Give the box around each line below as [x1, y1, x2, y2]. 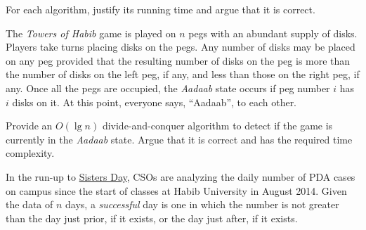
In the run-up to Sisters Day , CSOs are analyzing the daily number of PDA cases [6, 169, 355, 184]
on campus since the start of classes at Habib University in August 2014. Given [6, 183, 347, 198]
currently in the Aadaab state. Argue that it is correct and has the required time [6, 132, 353, 146]
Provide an [6, 118, 53, 133]
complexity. [6, 146, 55, 160]
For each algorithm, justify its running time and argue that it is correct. [6, 2, 315, 16]
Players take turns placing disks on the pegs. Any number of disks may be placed [6, 39, 355, 54]
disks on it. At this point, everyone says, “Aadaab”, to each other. [12, 94, 297, 109]
